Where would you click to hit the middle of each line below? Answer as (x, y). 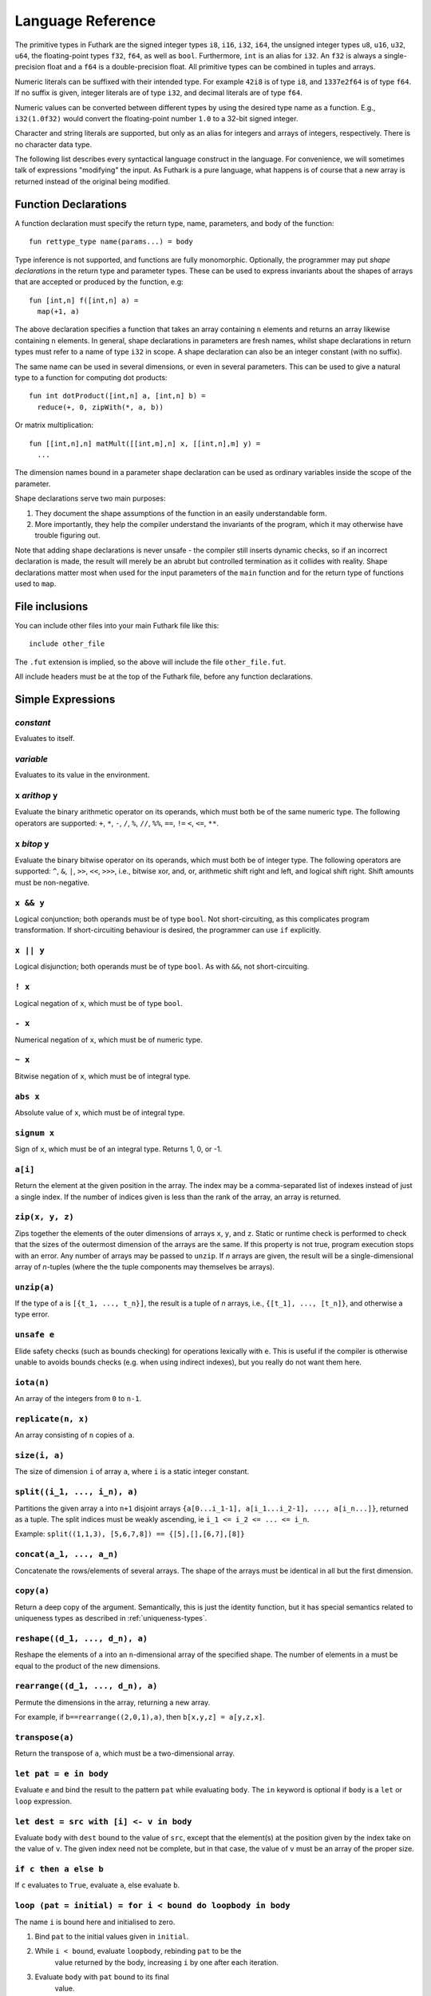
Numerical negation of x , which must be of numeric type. (109, 1040)
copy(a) (32, 1591)
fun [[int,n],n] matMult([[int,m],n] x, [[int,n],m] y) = (145, 444)
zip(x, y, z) (45, 1217)
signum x (35, 1133)
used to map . (36, 584)
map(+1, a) (58, 312)
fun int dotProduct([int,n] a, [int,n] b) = (118, 396)
